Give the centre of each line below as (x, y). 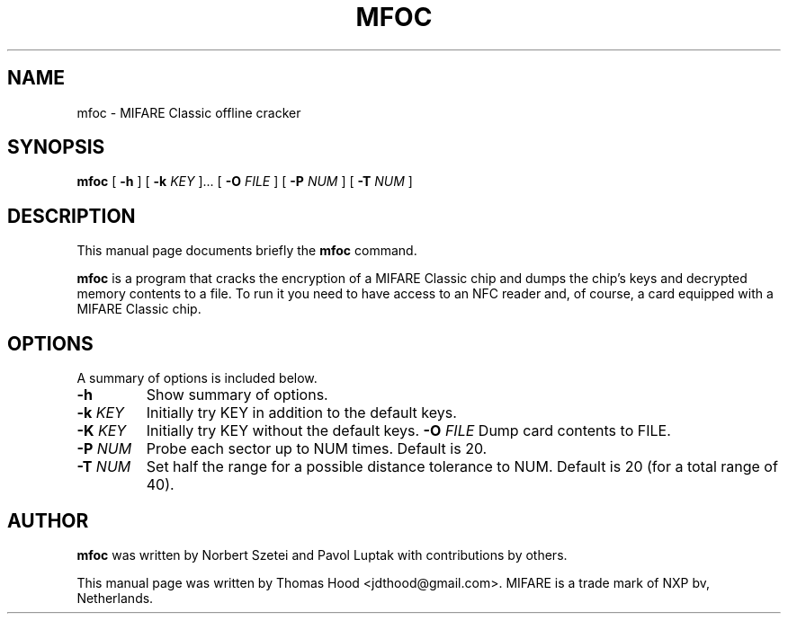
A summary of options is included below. (197, 378)
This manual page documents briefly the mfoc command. (247, 251)
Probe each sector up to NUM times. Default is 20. (317, 449)
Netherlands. (115, 598)
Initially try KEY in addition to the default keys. (301, 413)
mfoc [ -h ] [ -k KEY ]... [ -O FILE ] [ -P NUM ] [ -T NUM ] (245, 182)
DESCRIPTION (72, 216)
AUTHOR (48, 520)
